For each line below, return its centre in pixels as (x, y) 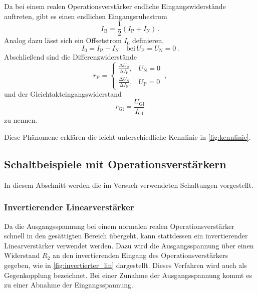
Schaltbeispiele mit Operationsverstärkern (115, 164)
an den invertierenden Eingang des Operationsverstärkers (140, 255)
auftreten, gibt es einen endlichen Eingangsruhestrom (86, 16)
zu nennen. (21, 120)
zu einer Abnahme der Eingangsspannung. (69, 285)
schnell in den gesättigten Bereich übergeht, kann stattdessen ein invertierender (126, 236)
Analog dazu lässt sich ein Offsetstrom (63, 40)
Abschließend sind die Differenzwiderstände (70, 57)
